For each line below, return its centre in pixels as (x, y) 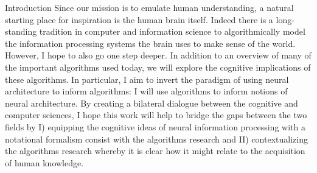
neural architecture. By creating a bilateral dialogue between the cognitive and (152, 103)
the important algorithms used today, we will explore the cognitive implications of (158, 67)
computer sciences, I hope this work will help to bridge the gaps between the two (156, 115)
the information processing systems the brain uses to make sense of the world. (150, 43)
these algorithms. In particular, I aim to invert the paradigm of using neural (147, 79)
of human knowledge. (44, 162)
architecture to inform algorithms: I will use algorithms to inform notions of (146, 91)
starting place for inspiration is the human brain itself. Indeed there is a (139, 19)
